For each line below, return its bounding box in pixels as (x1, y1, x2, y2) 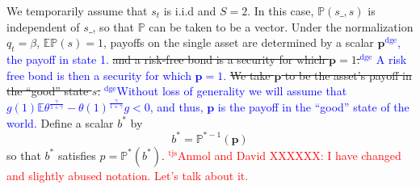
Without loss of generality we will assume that (116, 82, 347, 99)
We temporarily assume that (6, 2, 148, 19)
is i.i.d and (163, 2, 216, 19)
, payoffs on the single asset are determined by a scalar (103, 34, 374, 51)
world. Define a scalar (6, 114, 114, 131)
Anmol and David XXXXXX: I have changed (177, 146, 401, 163)
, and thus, (149, 99, 204, 115)
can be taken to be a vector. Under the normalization (149, 18, 414, 35)
